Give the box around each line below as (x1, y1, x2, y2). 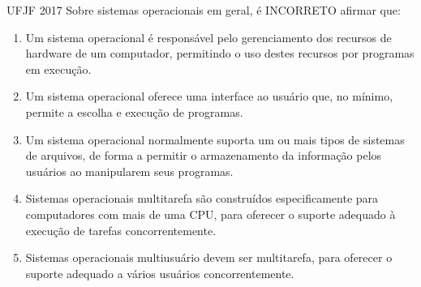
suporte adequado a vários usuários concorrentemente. (25, 264, 294, 281)
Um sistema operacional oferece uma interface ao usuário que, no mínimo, (25, 88, 393, 105)
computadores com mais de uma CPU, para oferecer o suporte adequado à (25, 205, 396, 222)
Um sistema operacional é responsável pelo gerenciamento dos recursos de (25, 28, 392, 45)
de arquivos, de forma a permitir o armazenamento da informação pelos (25, 147, 382, 164)
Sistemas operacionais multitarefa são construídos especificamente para (25, 190, 379, 207)
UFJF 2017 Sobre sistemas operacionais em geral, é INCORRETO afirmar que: (6, 2, 401, 18)
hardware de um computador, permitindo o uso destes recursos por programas (25, 45, 415, 62)
